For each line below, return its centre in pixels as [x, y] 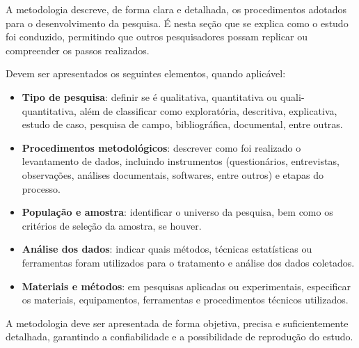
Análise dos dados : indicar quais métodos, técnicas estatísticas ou [167, 249]
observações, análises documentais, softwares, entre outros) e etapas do [173, 174]
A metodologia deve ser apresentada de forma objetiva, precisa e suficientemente [177, 323]
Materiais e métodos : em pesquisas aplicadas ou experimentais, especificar [186, 286]
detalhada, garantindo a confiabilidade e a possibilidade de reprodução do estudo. [179, 337]
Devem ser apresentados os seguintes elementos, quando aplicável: [146, 73]
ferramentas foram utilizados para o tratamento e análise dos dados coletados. [188, 262]
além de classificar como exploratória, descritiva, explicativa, [208, 110]
